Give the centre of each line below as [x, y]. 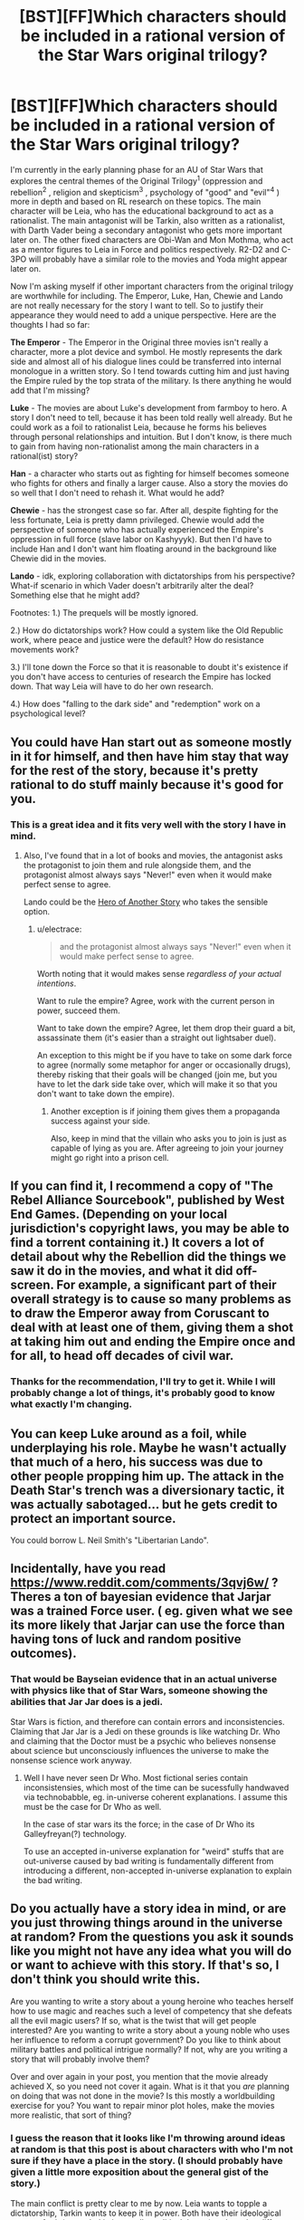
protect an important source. [93, 1518]
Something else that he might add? [75, 596]
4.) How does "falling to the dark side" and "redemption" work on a [135, 704]
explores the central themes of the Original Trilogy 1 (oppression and [137, 180]
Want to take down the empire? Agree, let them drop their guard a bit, [166, 1028]
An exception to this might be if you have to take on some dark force [164, 1055]
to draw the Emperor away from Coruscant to [140, 1313]
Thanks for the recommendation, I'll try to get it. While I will [143, 1382]
